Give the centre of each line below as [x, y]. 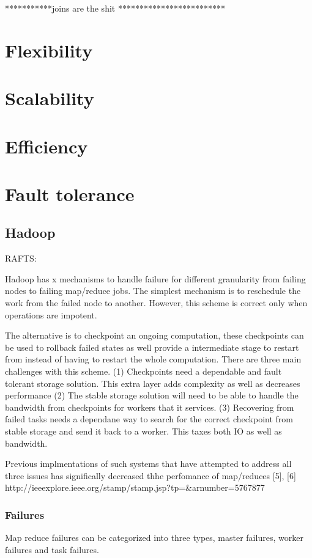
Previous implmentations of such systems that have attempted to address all [148, 464]
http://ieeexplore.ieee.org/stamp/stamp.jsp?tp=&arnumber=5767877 [135, 487]
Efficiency [46, 146]
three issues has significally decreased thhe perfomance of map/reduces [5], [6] [150, 475]
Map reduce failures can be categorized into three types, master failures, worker [154, 538]
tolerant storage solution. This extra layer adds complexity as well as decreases [153, 383]
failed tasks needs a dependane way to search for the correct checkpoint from [149, 419]
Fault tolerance [70, 193]
